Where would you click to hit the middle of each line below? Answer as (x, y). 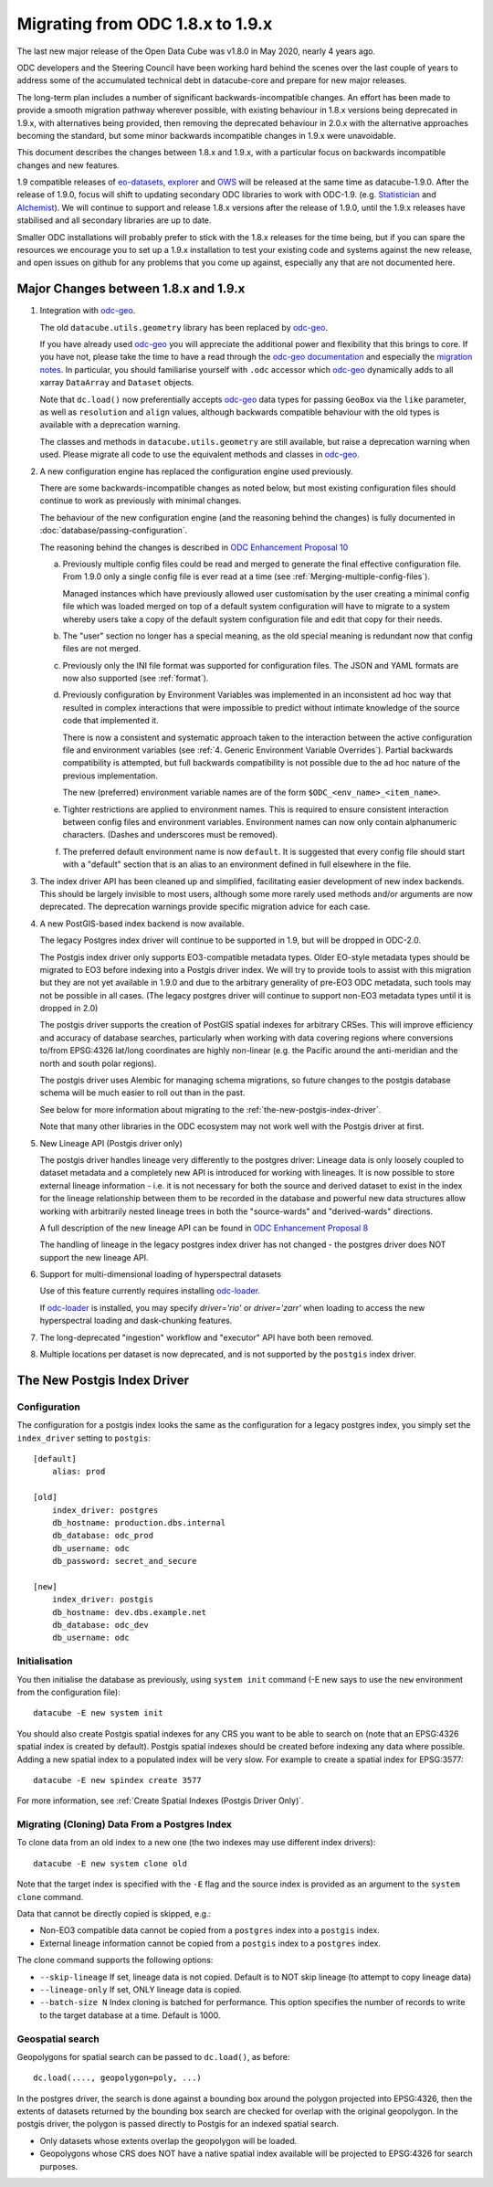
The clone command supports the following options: (115, 1960)
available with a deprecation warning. (110, 425)
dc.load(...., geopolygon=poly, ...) (118, 2078)
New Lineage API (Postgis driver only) (111, 1143)
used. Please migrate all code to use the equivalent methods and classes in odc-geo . (199, 454)
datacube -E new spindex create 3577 (118, 1780)
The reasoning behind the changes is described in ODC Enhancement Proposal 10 (194, 547)
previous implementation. (110, 776)
